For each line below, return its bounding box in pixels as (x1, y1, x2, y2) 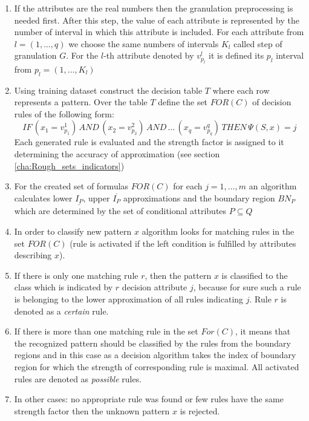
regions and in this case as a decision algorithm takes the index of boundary (14, 348, 296, 361)
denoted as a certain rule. (14, 304, 109, 317)
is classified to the (221, 269, 288, 281)
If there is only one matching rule (14, 269, 138, 281)
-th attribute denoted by (103, 49, 194, 62)
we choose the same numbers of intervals (68, 37, 219, 50)
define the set (158, 96, 208, 108)
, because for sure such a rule (193, 281, 301, 293)
